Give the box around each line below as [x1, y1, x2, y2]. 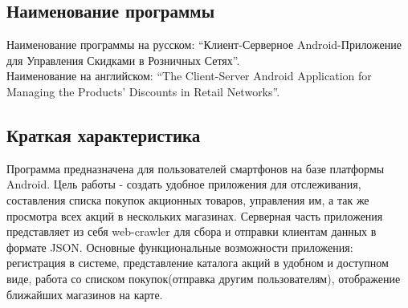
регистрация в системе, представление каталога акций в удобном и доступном [6, 254, 389, 271]
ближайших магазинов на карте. [6, 286, 163, 302]
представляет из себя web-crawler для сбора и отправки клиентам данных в [6, 223, 377, 240]
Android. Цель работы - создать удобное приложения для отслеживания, [6, 176, 361, 192]
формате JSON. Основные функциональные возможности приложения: [6, 238, 353, 255]
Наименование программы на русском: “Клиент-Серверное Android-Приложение [6, 36, 402, 53]
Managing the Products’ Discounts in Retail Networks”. [6, 83, 280, 99]
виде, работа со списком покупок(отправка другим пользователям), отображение [6, 269, 401, 286]
